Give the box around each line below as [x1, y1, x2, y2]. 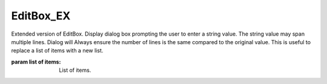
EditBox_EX [11, 9, 71, 22]
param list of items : [11, 58, 61, 65]
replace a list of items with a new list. [11, 47, 104, 54]
